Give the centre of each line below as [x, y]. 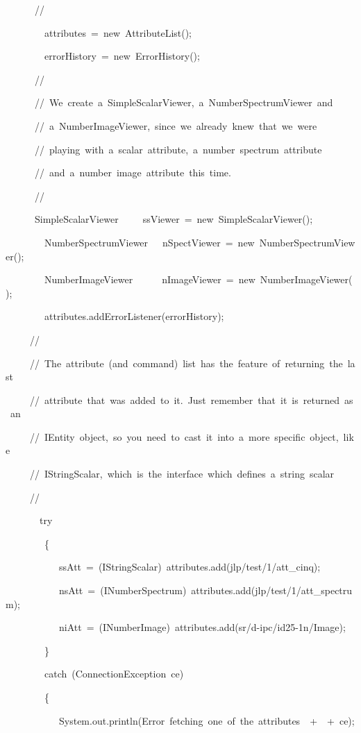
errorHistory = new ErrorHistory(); [122, 56]
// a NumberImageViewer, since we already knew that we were [176, 125]
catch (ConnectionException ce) [114, 674]
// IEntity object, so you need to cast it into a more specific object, [184, 436]
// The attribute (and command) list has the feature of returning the [186, 363]
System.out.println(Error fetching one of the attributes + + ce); [207, 720]
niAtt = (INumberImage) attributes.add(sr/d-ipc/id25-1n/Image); [202, 627]
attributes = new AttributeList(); [118, 32]
